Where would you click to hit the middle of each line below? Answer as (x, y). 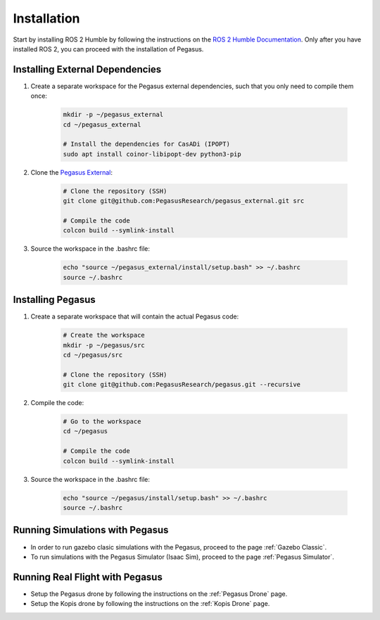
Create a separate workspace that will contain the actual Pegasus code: (135, 316)
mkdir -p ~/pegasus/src (104, 345)
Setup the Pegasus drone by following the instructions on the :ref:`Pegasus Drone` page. (159, 594)
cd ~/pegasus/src (93, 355)
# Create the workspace (104, 335)
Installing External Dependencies (87, 69)
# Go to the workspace (102, 422)
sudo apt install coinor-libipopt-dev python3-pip (152, 154)
